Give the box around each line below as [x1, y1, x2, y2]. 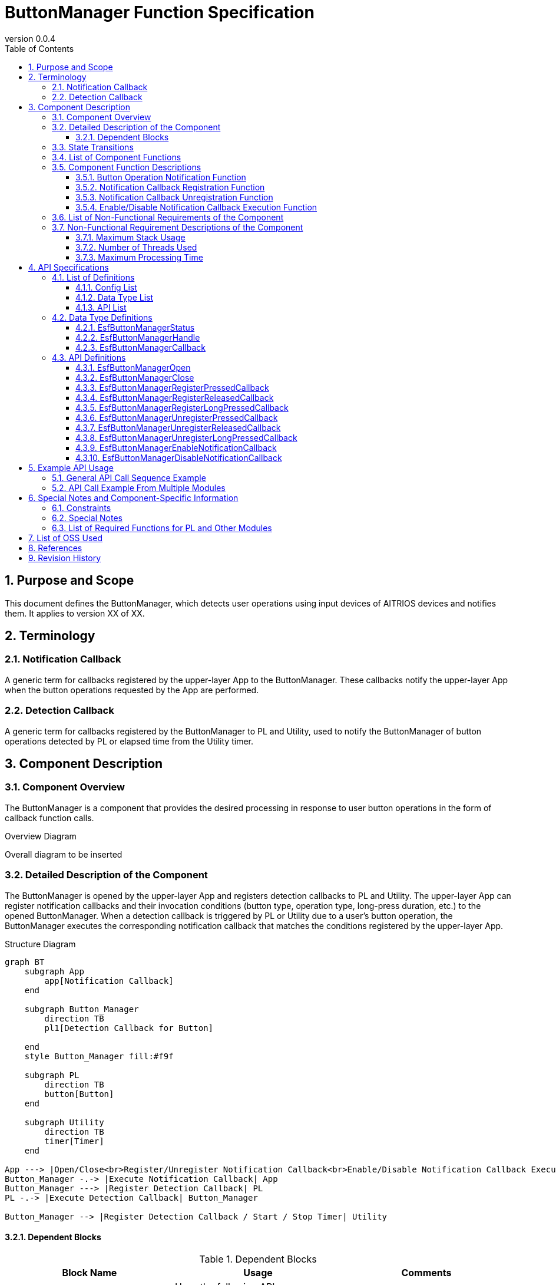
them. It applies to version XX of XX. [5, 608, 145, 618]
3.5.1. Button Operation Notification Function [75, 172, 246, 182]
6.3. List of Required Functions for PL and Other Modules [52, 522, 272, 533]
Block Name [62, 1266, 117, 1279]
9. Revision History [28, 552, 101, 563]
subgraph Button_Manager [24, 1004, 139, 1014]
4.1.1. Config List [75, 282, 137, 292]
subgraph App [24, 966, 84, 976]
